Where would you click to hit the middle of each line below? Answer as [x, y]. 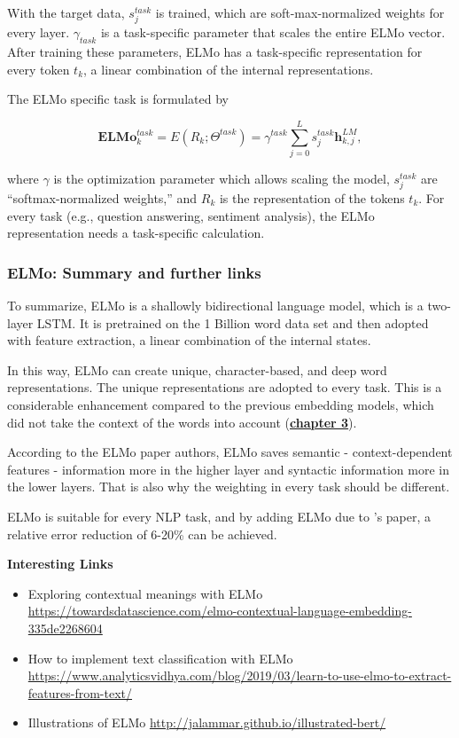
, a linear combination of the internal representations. [229, 69]
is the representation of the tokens [312, 198]
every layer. [39, 32]
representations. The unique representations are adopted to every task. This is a [225, 387]
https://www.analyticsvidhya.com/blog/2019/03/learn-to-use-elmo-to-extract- [240, 675]
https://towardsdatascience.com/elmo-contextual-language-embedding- [220, 611]
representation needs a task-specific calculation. [136, 233]
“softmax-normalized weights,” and [102, 198]
